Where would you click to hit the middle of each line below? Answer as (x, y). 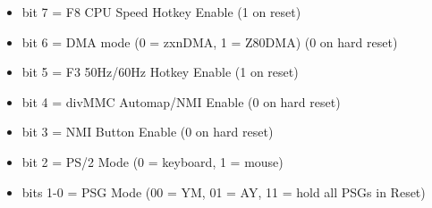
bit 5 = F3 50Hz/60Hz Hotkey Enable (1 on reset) (160, 72)
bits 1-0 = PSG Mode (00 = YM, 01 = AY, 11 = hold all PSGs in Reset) (224, 191)
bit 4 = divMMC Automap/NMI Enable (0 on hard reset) (181, 101)
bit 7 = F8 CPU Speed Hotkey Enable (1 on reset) (161, 12)
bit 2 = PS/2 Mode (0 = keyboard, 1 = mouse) (152, 161)
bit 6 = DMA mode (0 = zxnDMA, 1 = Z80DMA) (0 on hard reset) (210, 42)
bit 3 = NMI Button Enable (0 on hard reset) (148, 132)
